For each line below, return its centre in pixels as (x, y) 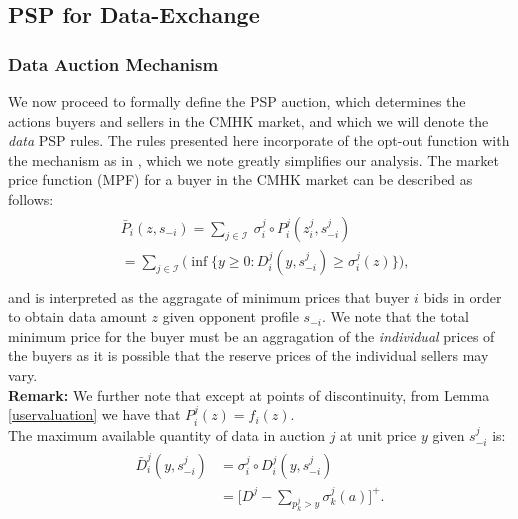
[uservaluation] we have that (94, 414)
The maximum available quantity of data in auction (166, 434)
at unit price (378, 434)
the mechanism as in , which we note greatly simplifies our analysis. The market (253, 159)
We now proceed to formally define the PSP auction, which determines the (237, 101)
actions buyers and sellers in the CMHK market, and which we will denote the (248, 120)
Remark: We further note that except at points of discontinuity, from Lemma (249, 394)
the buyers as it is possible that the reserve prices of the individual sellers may (248, 355)
